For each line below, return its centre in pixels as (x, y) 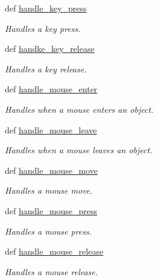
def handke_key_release (50, 49)
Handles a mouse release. (52, 271)
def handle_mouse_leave (51, 129)
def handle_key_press (46, 8)
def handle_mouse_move (52, 170)
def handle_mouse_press (51, 210)
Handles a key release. (46, 68)
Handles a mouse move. (49, 190)
